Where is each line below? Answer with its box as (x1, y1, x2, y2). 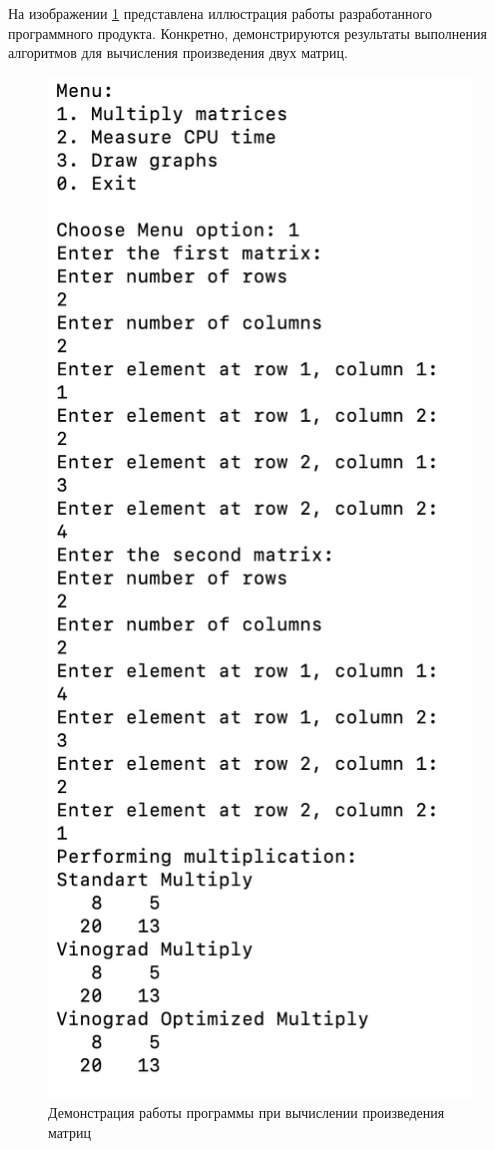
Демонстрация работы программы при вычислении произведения (48, 1101, 445, 1122)
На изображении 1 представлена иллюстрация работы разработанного (8, 3, 432, 23)
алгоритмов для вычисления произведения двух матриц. (8, 42, 348, 63)
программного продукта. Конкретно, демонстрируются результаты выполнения (8, 22, 487, 43)
